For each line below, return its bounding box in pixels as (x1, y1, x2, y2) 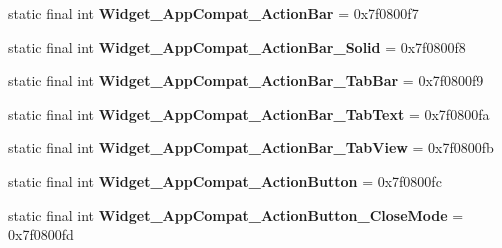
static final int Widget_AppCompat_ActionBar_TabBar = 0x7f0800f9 (8, 70, 484, 91)
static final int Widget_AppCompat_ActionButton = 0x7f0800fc (8, 170, 442, 191)
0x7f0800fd (8, 224, 74, 245)
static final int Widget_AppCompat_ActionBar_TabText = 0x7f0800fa (8, 103, 490, 124)
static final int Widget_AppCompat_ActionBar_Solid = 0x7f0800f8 (8, 36, 466, 57)
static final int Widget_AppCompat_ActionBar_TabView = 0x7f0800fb (8, 137, 494, 158)
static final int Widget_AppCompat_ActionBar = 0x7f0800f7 (8, 3, 419, 23)
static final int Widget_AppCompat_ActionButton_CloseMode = (8, 204, 464, 225)
